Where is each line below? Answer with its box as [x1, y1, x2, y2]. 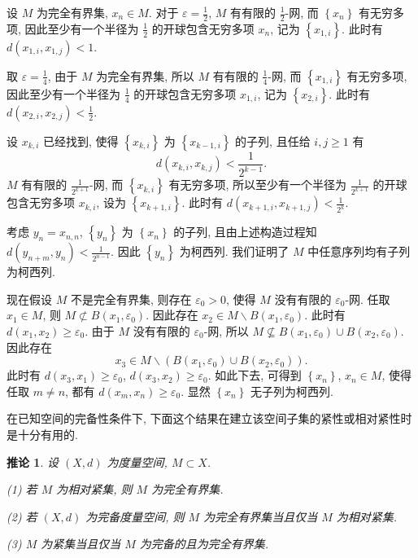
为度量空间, [107, 453, 168, 470]
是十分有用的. [7, 425, 78, 442]
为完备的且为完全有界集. [139, 535, 269, 552]
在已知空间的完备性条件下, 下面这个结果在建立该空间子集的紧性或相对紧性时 [7, 410, 412, 427]
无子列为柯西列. [250, 382, 333, 399]
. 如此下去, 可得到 [207, 367, 302, 384]
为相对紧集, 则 [56, 481, 133, 498]
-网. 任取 [345, 290, 390, 307]
